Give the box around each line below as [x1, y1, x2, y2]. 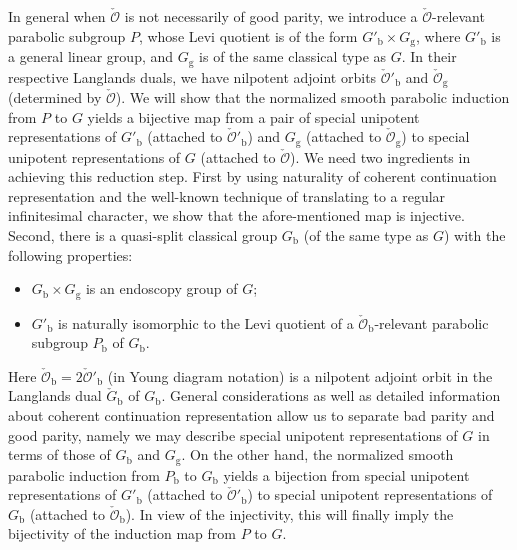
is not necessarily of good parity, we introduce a [124, 6, 418, 26]
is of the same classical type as [199, 46, 387, 67]
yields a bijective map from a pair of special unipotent [87, 106, 420, 127]
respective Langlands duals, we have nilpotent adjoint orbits [8, 66, 377, 87]
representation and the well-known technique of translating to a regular [8, 185, 446, 206]
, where [416, 25, 461, 46]
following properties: [8, 244, 133, 265]
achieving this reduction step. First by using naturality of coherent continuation [8, 166, 497, 187]
